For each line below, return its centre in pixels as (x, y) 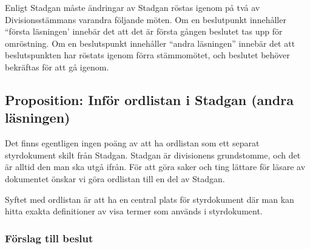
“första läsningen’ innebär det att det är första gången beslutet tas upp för (144, 31)
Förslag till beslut (49, 238)
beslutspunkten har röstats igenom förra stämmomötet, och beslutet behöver (147, 55)
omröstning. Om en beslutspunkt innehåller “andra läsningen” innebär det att (150, 43)
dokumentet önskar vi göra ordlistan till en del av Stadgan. (115, 178)
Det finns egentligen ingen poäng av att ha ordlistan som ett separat (132, 143)
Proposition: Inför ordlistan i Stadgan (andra (149, 99)
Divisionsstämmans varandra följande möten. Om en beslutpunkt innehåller (146, 19)
